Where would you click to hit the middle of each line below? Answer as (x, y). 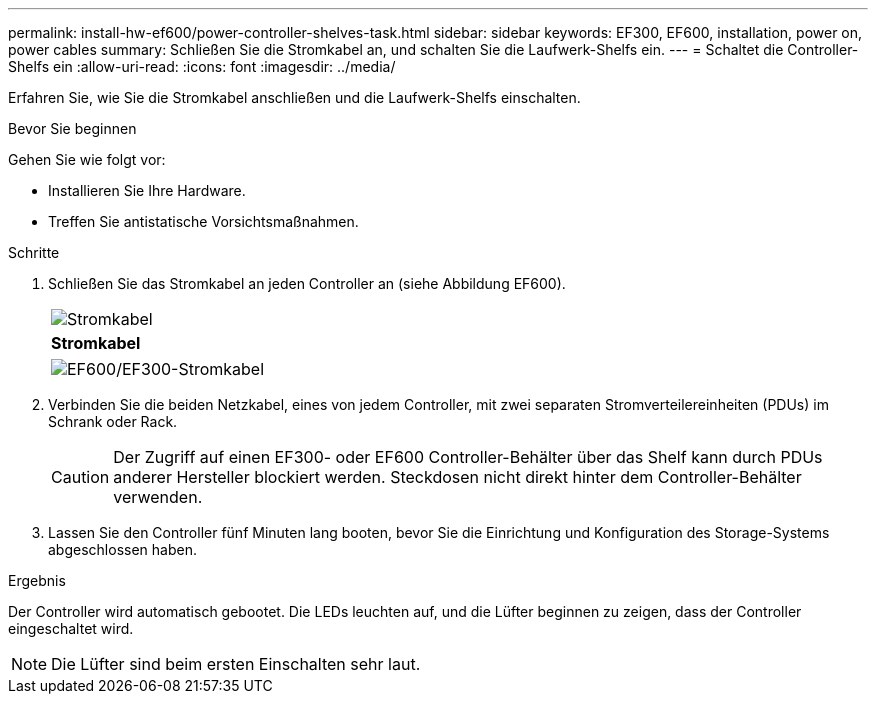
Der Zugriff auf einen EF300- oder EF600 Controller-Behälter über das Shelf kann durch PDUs (468, 457)
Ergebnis (37, 580)
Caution (80, 477)
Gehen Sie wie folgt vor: (87, 159)
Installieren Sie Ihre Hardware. (147, 190)
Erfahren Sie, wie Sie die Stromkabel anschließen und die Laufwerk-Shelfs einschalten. (294, 97)
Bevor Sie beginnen (72, 128)
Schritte (34, 252)
